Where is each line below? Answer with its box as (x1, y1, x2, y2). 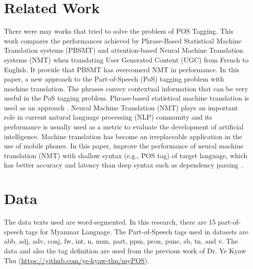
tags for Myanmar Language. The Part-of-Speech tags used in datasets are (25, 226, 249, 236)
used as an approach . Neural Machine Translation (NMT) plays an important (4, 102, 238, 112)
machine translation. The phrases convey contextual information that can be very (4, 83, 248, 93)
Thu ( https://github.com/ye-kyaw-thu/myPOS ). (4, 255, 149, 265)
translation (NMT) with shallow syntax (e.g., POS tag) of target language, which (4, 150, 248, 160)
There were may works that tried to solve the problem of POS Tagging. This (4, 26, 233, 36)
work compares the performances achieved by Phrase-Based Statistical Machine (4, 35, 242, 45)
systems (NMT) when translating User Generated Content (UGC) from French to (4, 54, 249, 64)
